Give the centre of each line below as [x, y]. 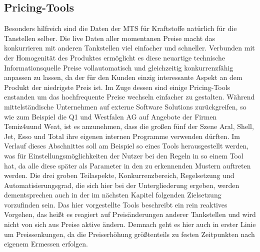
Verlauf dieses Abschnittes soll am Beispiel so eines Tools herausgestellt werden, [126, 146]
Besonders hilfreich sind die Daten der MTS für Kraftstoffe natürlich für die [120, 28]
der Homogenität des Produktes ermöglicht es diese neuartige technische [115, 57]
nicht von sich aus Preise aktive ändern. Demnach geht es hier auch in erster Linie [130, 224]
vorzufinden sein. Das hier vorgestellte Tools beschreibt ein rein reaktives [116, 204]
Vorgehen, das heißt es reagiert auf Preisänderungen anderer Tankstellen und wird [130, 214]
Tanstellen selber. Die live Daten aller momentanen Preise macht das [110, 38]
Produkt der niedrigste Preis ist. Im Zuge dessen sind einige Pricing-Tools [117, 87]
